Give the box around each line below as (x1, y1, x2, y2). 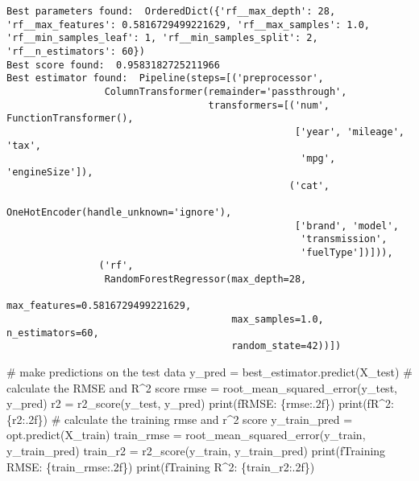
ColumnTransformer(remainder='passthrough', (104, 85, 347, 97)
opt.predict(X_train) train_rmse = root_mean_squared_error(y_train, (6, 426, 366, 443)
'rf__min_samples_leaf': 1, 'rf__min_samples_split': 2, (6, 32, 318, 44)
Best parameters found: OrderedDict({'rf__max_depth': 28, (6, 6, 336, 17)
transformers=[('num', (208, 99, 330, 111)
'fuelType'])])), (301, 246, 393, 258)
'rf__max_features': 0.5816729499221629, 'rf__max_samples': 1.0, (6, 18, 371, 31)
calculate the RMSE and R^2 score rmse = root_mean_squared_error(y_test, (6, 379, 397, 396)
